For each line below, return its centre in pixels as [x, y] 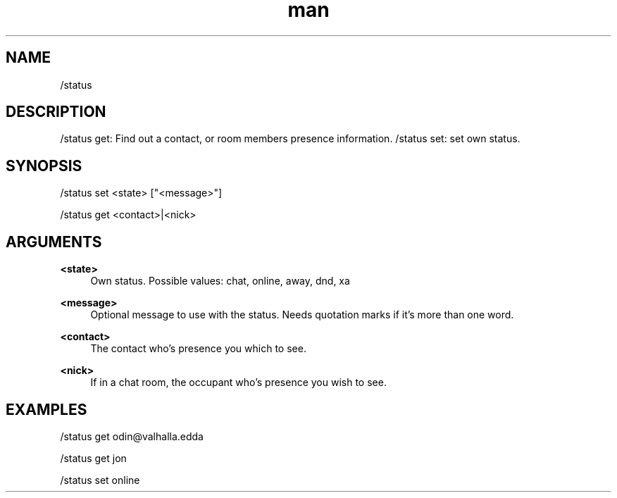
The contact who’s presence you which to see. [198, 349]
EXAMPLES [46, 409]
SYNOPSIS [44, 166]
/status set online [100, 480]
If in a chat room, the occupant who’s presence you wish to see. [238, 382]
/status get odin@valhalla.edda [132, 436]
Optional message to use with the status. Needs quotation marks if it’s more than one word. [302, 315]
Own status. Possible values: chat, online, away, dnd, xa [220, 281]
